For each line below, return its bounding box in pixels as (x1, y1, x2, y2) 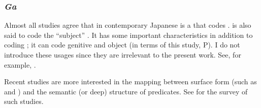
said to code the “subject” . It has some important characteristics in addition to (4, 29, 253, 40)
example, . (4, 59, 36, 70)
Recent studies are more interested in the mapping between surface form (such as (4, 76, 257, 87)
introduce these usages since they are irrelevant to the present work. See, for (4, 49, 241, 60)
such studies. (4, 96, 44, 106)
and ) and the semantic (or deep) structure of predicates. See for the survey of (4, 86, 248, 96)
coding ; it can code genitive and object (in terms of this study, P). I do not (4, 39, 240, 50)
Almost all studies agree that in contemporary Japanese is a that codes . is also (4, 20, 251, 30)
